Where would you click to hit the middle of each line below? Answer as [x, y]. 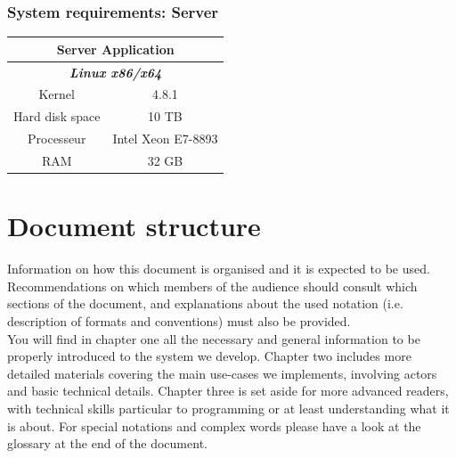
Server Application [115, 49]
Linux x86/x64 [116, 72]
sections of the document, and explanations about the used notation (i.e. [205, 303]
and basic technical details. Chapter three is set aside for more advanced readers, [228, 391]
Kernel [57, 94]
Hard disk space [57, 116]
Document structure [134, 226]
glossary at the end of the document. [107, 443]
